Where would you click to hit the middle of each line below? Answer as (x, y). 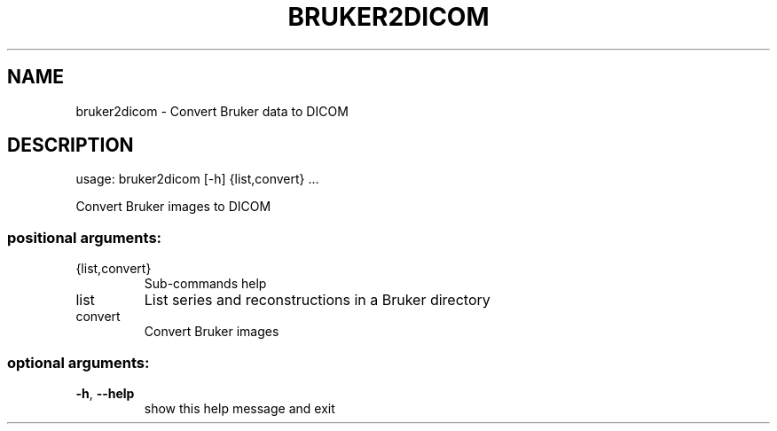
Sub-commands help (205, 284)
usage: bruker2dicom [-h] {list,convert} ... (197, 179)
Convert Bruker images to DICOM (173, 207)
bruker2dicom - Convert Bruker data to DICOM (212, 111)
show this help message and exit (239, 408)
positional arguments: (85, 237)
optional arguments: (78, 362)
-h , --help (105, 393)
